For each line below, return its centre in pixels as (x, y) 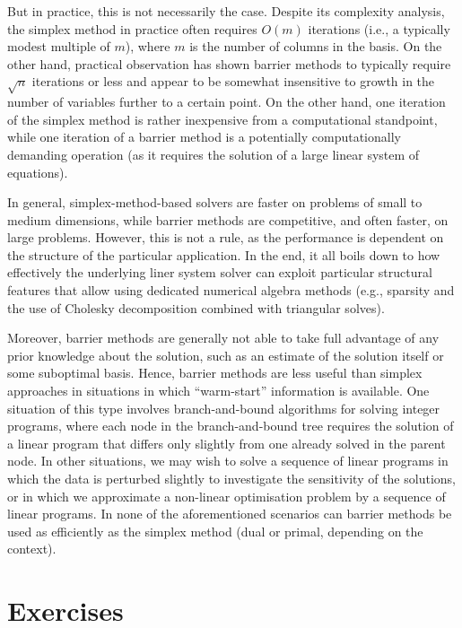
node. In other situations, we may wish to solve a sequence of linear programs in (228, 461)
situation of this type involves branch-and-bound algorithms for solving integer (224, 408)
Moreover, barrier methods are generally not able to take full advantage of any (223, 338)
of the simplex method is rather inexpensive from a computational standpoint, (222, 119)
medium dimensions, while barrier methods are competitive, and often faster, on (228, 219)
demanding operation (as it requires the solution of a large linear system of (214, 154)
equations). (38, 172)
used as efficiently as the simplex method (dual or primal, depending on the (215, 531)
